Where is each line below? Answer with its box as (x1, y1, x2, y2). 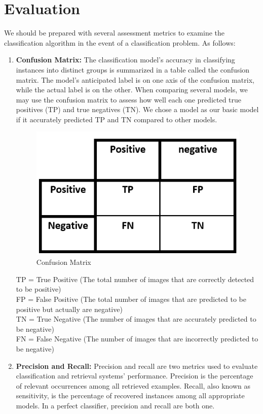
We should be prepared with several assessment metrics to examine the (4, 27, 225, 38)
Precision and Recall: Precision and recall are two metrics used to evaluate (16, 360, 258, 371)
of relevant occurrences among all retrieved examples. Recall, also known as (16, 380, 251, 391)
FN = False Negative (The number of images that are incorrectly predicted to (16, 333, 258, 344)
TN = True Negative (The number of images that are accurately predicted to (16, 314, 256, 324)
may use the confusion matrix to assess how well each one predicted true (16, 94, 242, 105)
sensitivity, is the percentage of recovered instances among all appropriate (16, 390, 245, 401)
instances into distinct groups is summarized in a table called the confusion (16, 64, 250, 75)
